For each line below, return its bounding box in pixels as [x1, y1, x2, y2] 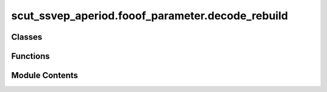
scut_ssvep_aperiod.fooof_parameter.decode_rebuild [11, 9, 288, 22]
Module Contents [11, 70, 78, 81]
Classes [11, 32, 42, 42]
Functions [11, 51, 50, 61]
